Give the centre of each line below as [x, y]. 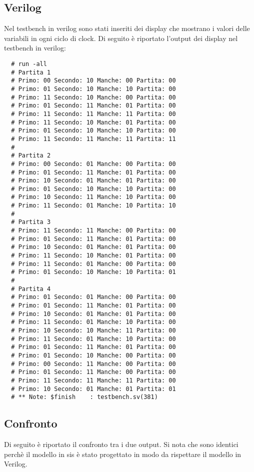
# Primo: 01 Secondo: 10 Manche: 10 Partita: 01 [93, 272]
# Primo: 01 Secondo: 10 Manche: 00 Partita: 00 [93, 355]
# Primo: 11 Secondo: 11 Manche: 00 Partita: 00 [93, 231]
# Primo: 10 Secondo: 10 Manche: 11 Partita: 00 [93, 330]
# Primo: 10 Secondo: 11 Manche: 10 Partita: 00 [93, 197]
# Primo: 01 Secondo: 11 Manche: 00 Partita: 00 [93, 372]
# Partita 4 [31, 289]
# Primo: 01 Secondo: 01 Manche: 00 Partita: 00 [93, 297]
